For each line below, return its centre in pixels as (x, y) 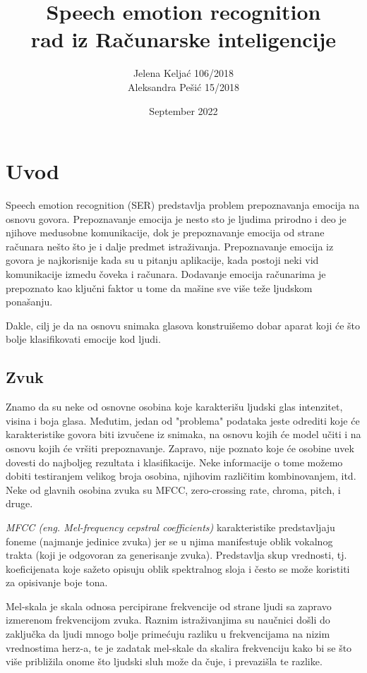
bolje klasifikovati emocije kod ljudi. (83, 339)
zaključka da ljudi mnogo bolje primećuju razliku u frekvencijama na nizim (168, 634)
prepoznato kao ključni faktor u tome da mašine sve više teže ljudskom (159, 287)
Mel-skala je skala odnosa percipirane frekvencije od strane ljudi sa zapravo (169, 606)
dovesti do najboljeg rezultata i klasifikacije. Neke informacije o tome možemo (174, 462)
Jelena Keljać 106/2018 (183, 73)
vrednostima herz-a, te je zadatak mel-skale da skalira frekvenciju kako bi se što (179, 647)
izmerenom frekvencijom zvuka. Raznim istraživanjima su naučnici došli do (168, 620)
